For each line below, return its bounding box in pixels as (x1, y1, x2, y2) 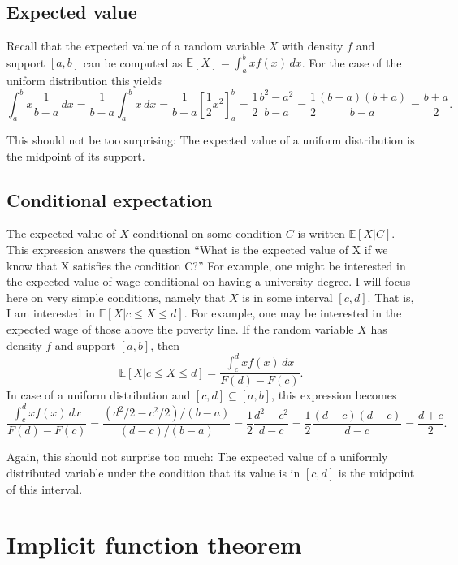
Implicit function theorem (6, 528, 302, 561)
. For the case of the (301, 54, 402, 71)
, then (150, 336, 180, 353)
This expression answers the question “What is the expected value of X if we (6, 240, 388, 257)
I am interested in (6, 304, 95, 321)
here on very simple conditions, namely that (6, 288, 226, 305)
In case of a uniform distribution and (6, 386, 191, 403)
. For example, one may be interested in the (184, 304, 402, 321)
